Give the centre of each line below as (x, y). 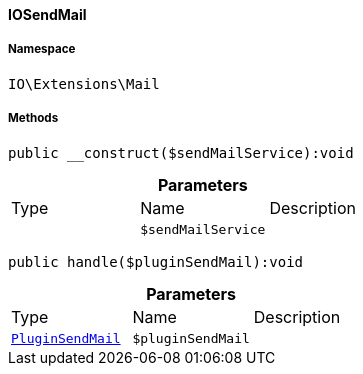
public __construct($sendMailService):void (181, 152)
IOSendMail (47, 14)
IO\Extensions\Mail (84, 83)
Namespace (42, 49)
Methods (33, 118)
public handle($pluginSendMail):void (156, 261)
